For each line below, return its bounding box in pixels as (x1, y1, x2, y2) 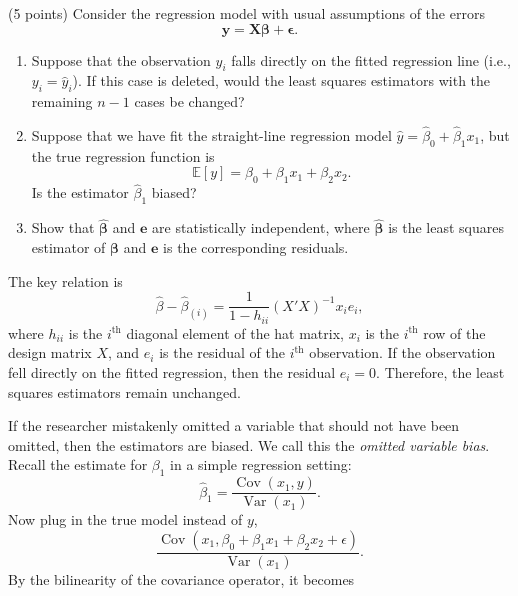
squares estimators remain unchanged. (8, 381, 241, 402)
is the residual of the (159, 342, 285, 363)
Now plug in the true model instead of (8, 509, 243, 530)
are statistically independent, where (152, 217, 370, 238)
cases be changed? (134, 91, 245, 112)
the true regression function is (31, 145, 215, 166)
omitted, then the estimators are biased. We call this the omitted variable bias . (8, 434, 490, 455)
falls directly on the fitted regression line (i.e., (231, 49, 511, 70)
